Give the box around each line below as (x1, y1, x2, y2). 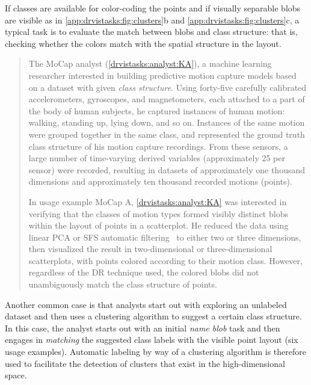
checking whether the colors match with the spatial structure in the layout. (5, 37, 282, 49)
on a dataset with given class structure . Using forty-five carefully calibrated (28, 81, 307, 93)
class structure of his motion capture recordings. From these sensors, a (28, 140, 288, 152)
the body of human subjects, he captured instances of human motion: (28, 104, 285, 117)
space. (5, 369, 27, 381)
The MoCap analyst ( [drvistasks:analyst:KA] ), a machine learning (28, 57, 272, 70)
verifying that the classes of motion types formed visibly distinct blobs (28, 207, 288, 220)
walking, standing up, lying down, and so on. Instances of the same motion (28, 116, 305, 129)
